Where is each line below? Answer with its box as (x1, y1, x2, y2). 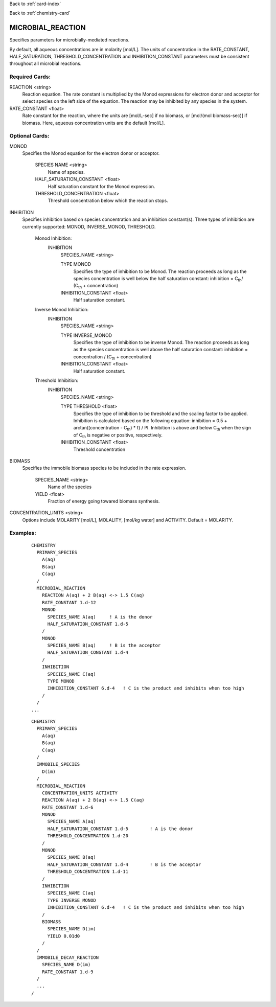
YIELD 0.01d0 (47, 933, 80, 939)
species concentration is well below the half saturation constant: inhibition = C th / (73, 275, 243, 283)
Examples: (9, 530, 36, 537)
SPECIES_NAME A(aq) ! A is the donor (47, 614, 153, 620)
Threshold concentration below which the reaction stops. (48, 197, 168, 204)
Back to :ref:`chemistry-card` (9, 10, 71, 16)
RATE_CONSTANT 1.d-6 (41, 804, 94, 810)
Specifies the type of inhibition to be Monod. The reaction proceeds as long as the (73, 268, 247, 274)
